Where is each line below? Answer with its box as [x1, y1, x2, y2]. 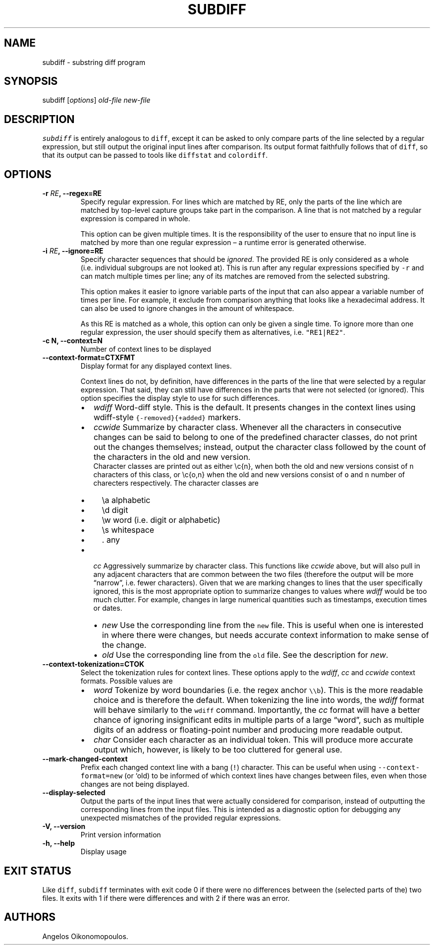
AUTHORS [4, 911, 56, 924]
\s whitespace [102, 525, 155, 535]
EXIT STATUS [4, 864, 71, 877]
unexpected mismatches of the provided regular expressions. [80, 814, 281, 822]
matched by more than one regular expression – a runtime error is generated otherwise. [80, 238, 367, 247]
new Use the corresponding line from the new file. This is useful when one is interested [102, 620, 424, 631]
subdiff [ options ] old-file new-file [42, 96, 151, 105]
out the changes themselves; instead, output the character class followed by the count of [93, 442, 426, 452]
